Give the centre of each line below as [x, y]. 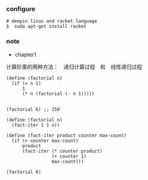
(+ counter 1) [69, 156]
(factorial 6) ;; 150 [33, 109]
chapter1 [26, 54]
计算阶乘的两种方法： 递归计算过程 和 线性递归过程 [74, 67]
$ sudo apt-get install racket [46, 27]
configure [21, 9]
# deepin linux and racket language [52, 21]
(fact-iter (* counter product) [62, 151]
